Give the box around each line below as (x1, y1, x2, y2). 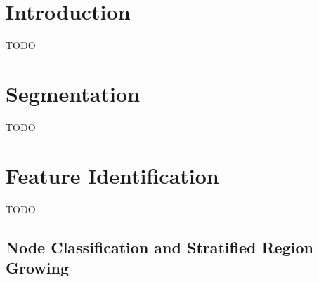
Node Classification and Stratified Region (6, 236, 313, 257)
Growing (6, 256, 69, 278)
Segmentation (6, 79, 140, 107)
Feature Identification (6, 161, 219, 189)
